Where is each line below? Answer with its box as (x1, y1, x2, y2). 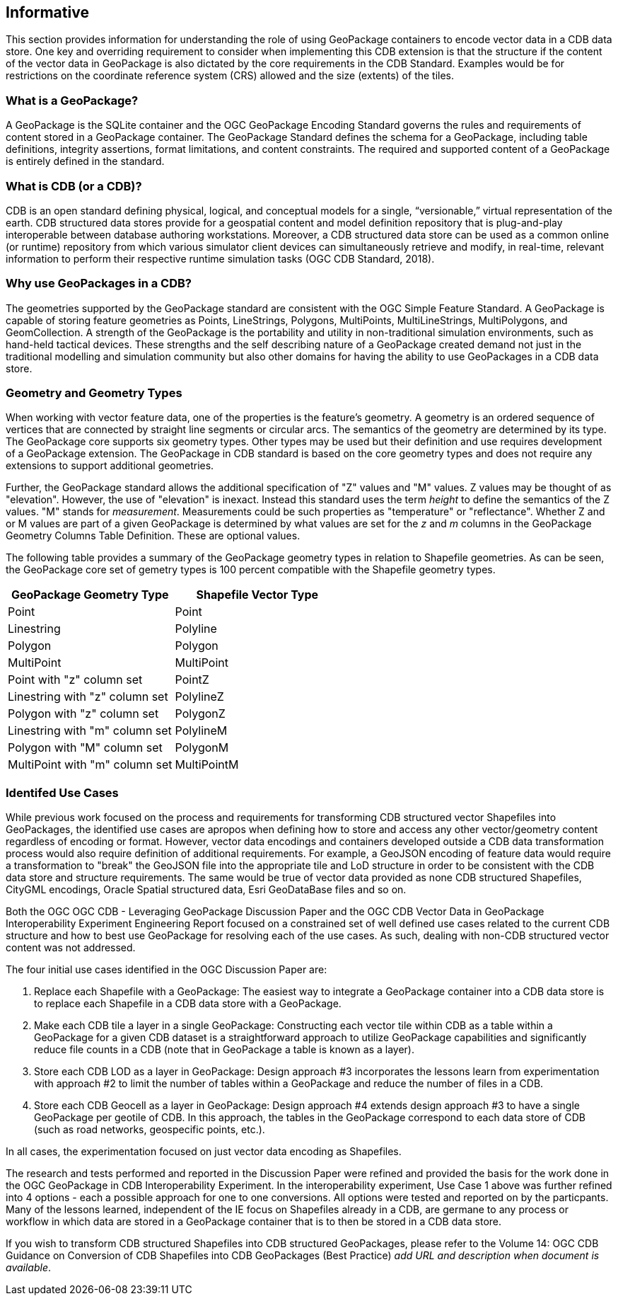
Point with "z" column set (8, 672, 143, 687)
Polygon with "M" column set (8, 740, 163, 755)
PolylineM (175, 723, 228, 738)
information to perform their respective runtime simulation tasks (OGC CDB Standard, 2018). (6, 252, 435, 265)
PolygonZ (175, 706, 226, 721)
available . (6, 1261, 52, 1274)
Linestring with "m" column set (8, 723, 172, 738)
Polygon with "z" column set (8, 706, 159, 721)
